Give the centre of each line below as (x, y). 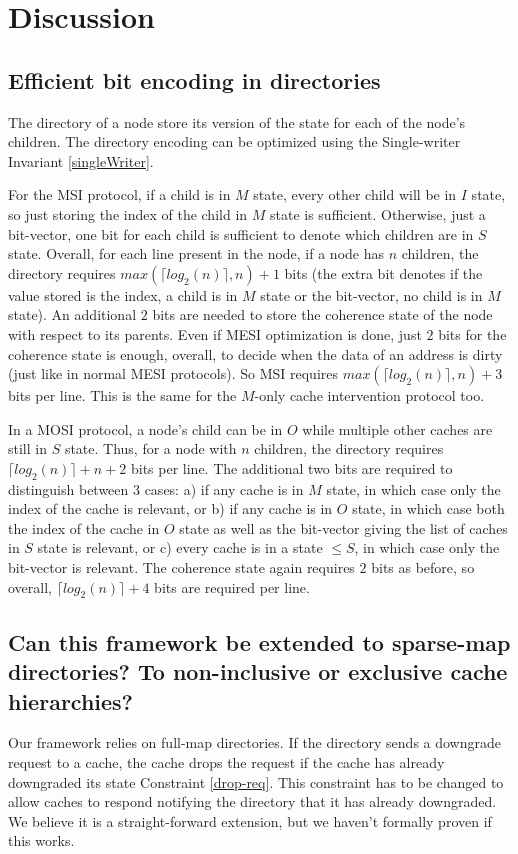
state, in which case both (428, 508)
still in (27, 448)
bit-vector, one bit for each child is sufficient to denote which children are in (241, 233)
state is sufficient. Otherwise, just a (377, 213)
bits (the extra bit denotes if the (383, 272)
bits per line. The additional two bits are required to (291, 467)
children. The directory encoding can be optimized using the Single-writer (234, 141)
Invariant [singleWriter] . (81, 160)
